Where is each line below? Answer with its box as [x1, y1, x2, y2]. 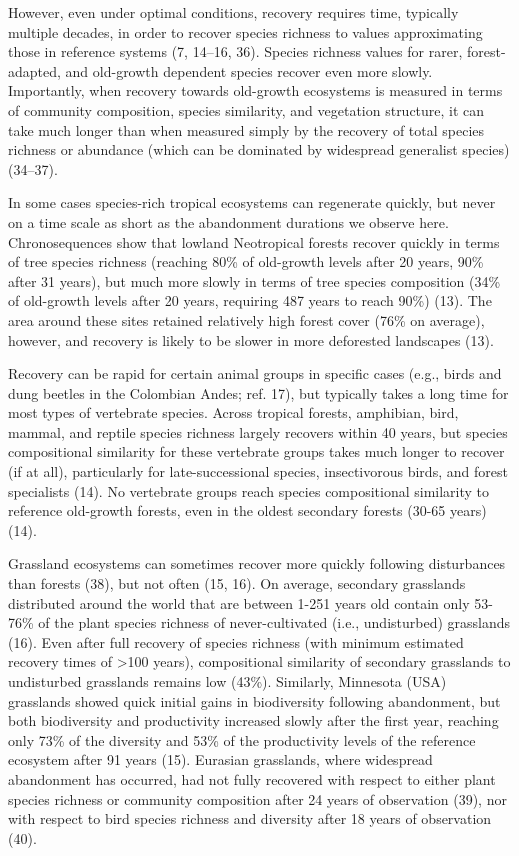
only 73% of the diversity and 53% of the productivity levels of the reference [8, 729, 476, 750]
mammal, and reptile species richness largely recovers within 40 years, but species [8, 421, 508, 442]
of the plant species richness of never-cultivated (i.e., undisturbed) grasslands [38, 612, 511, 633]
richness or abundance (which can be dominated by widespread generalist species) [8, 139, 510, 160]
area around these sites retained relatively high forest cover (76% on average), [8, 309, 485, 330]
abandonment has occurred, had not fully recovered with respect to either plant [8, 768, 496, 789]
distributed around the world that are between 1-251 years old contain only [8, 592, 470, 613]
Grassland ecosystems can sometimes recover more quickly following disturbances [8, 553, 506, 574]
